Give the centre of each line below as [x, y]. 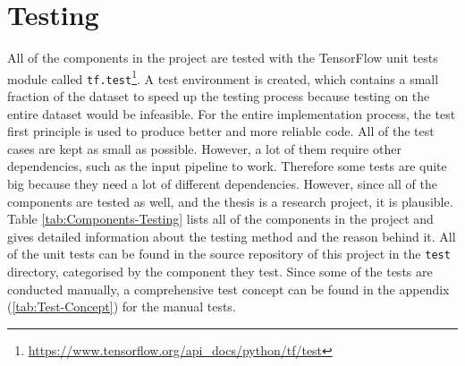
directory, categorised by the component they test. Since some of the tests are [220, 272]
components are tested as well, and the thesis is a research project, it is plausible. [230, 201]
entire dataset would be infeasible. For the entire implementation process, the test [232, 113]
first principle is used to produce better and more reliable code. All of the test [221, 131]
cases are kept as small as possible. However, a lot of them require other [204, 148]
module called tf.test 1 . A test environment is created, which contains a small [223, 77]
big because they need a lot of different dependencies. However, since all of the [222, 183]
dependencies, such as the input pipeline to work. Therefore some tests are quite [227, 166]
